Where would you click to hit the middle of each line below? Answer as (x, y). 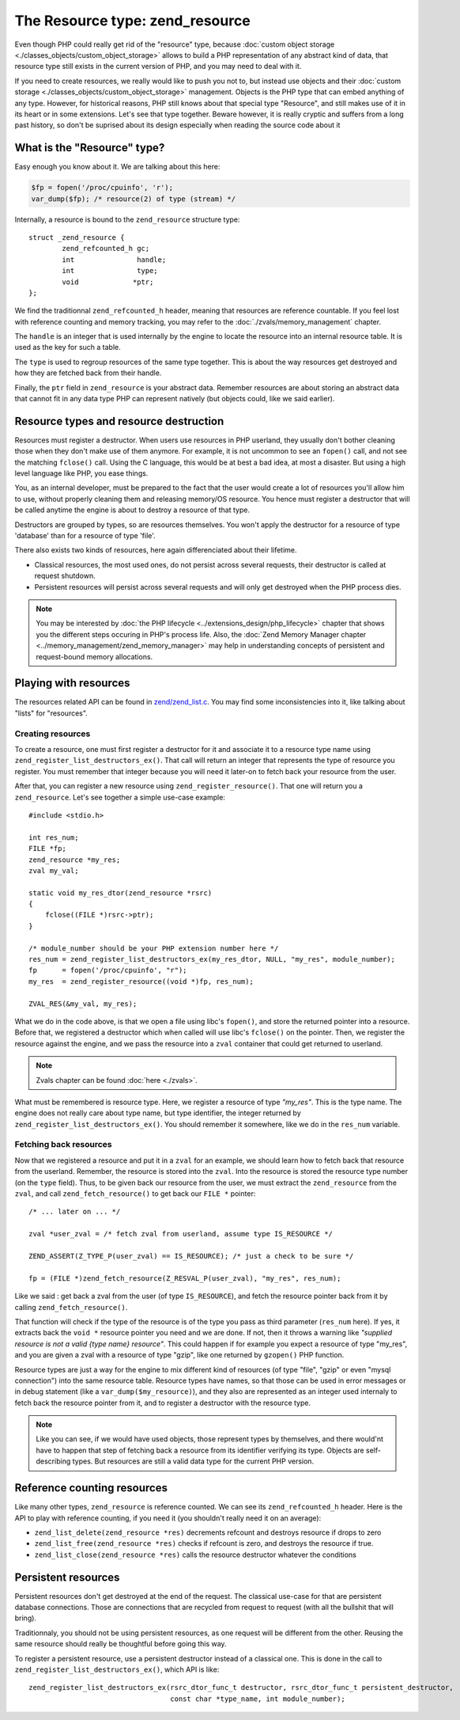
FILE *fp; (47, 849)
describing (53, 1461)
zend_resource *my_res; (75, 860)
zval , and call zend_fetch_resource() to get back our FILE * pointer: (135, 1194)
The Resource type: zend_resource (132, 21)
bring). (26, 1618)
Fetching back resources (63, 1145)
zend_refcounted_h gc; (106, 249)
